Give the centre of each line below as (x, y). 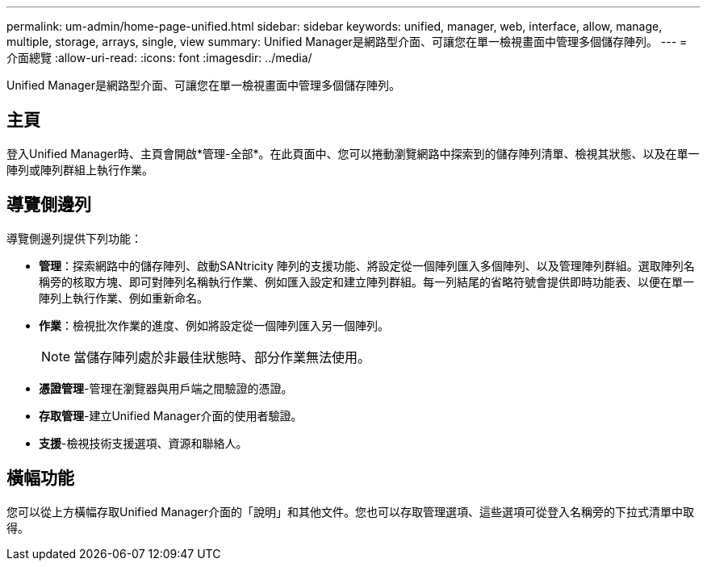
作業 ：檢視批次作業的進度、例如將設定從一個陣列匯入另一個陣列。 (214, 325)
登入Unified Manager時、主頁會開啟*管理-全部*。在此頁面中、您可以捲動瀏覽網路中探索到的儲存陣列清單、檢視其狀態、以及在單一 (353, 153)
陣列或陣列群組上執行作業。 (80, 169)
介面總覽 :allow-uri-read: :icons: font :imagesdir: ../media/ (159, 58)
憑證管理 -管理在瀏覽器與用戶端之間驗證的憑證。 (166, 388)
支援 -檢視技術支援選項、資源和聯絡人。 (143, 443)
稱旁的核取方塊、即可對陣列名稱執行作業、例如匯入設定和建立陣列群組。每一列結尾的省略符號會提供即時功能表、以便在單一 (366, 281)
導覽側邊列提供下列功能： (74, 238)
